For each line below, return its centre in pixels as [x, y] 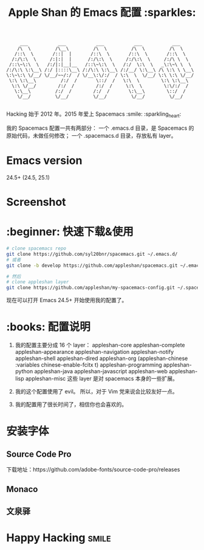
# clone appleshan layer [38, 282]
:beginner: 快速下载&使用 [70, 232]
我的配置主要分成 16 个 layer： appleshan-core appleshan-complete [100, 345]
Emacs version [44, 160]
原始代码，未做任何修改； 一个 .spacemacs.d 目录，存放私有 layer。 [92, 135]
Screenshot [36, 202]
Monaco [22, 489]
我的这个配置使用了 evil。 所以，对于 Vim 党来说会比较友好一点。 [96, 392]
